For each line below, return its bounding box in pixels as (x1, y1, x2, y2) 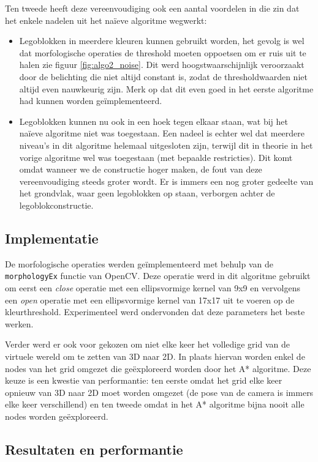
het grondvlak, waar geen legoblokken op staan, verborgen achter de (19, 187, 275, 199)
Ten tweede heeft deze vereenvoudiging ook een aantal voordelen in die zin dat (5, 2, 300, 14)
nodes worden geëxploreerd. (5, 409, 108, 422)
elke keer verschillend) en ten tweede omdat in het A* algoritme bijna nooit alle (5, 398, 305, 411)
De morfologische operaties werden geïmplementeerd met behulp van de (5, 257, 273, 270)
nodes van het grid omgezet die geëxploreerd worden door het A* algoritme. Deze (5, 362, 311, 374)
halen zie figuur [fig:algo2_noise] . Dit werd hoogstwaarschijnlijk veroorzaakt (19, 58, 305, 71)
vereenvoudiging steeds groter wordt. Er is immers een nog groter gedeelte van (19, 174, 314, 187)
